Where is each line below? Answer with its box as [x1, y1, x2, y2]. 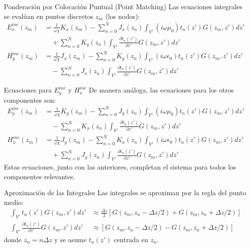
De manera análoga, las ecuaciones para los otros [88, 85, 234, 95]
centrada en [114, 234, 148, 244]
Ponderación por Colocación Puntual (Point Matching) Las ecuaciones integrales [4, 1, 243, 11]
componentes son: [4, 94, 56, 105]
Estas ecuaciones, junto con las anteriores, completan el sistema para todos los [4, 162, 236, 172]
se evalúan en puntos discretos [4, 11, 93, 21]
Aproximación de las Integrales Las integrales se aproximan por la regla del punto [4, 187, 246, 198]
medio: [4, 197, 24, 207]
